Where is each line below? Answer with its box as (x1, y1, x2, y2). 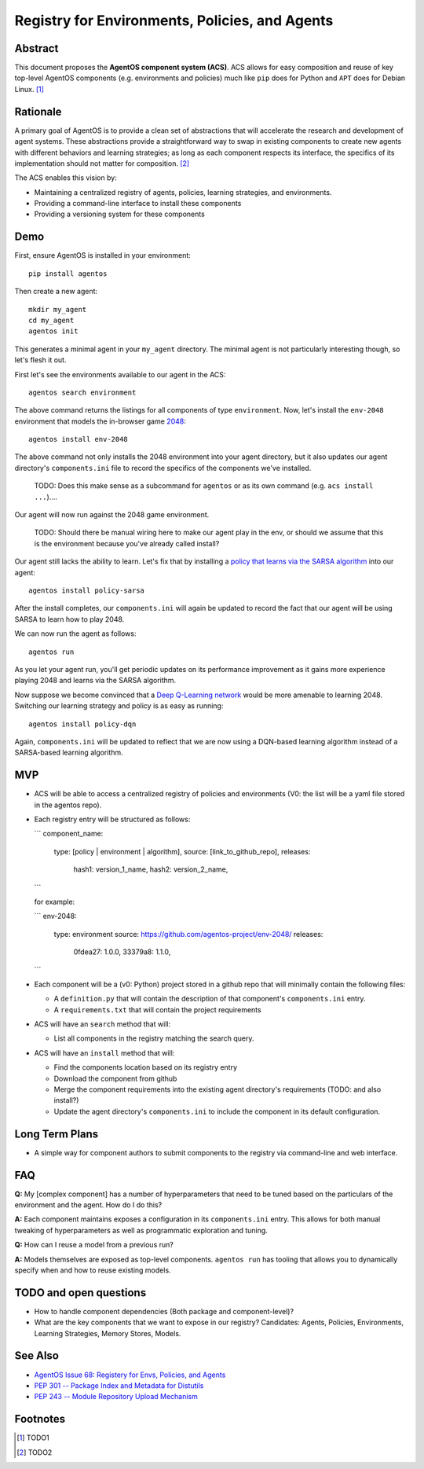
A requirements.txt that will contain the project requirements (53, 1004, 262, 1014)
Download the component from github (53, 1074, 177, 1083)
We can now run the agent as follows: (14, 629, 137, 638)
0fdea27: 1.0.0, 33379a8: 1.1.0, (73, 947, 171, 957)
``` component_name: (34, 829, 104, 839)
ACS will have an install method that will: (34, 1048, 175, 1057)
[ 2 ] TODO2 (16, 1447, 53, 1457)
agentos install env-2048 (28, 435, 129, 444)
